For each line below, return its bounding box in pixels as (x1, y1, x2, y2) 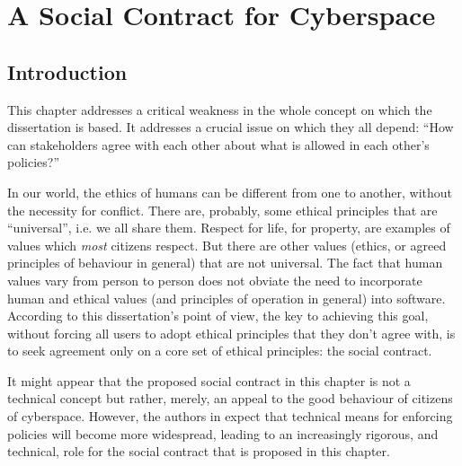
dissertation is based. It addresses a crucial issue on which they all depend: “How (7, 118, 454, 136)
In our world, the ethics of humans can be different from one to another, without (7, 182, 453, 201)
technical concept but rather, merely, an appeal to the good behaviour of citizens (7, 389, 453, 408)
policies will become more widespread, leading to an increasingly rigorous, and (7, 424, 439, 443)
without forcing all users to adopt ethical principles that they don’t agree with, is (7, 323, 456, 342)
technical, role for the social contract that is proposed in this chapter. (7, 442, 390, 461)
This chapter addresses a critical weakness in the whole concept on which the (7, 100, 432, 119)
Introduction (7, 57, 128, 85)
